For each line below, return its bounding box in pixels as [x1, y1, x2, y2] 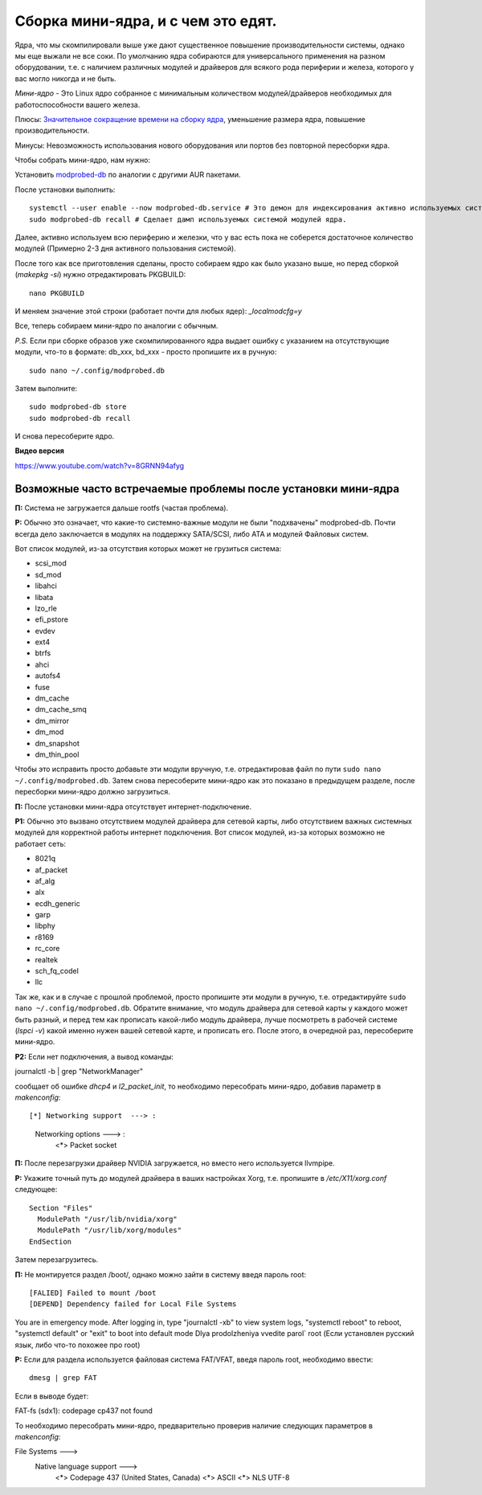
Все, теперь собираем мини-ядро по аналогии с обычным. [14, 321, 219, 331]
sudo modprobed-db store [29, 402, 127, 411]
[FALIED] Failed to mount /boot [29, 1289, 157, 1297]
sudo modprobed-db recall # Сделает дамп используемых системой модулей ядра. [29, 214, 347, 224]
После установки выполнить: [14, 185, 116, 194]
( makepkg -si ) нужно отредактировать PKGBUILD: [14, 270, 186, 280]
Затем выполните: [14, 383, 78, 393]
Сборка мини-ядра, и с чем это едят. [14, 12, 277, 30]
